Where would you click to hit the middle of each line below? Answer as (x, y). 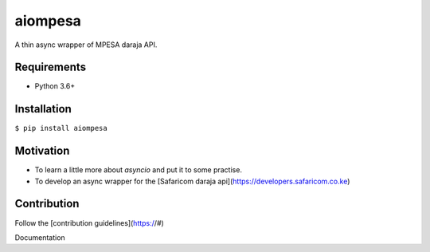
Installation (43, 109)
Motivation (42, 151)
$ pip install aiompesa (61, 128)
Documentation (40, 237)
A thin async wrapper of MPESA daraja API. (86, 45)
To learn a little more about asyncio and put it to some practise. (139, 170)
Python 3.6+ (55, 86)
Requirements (51, 67)
